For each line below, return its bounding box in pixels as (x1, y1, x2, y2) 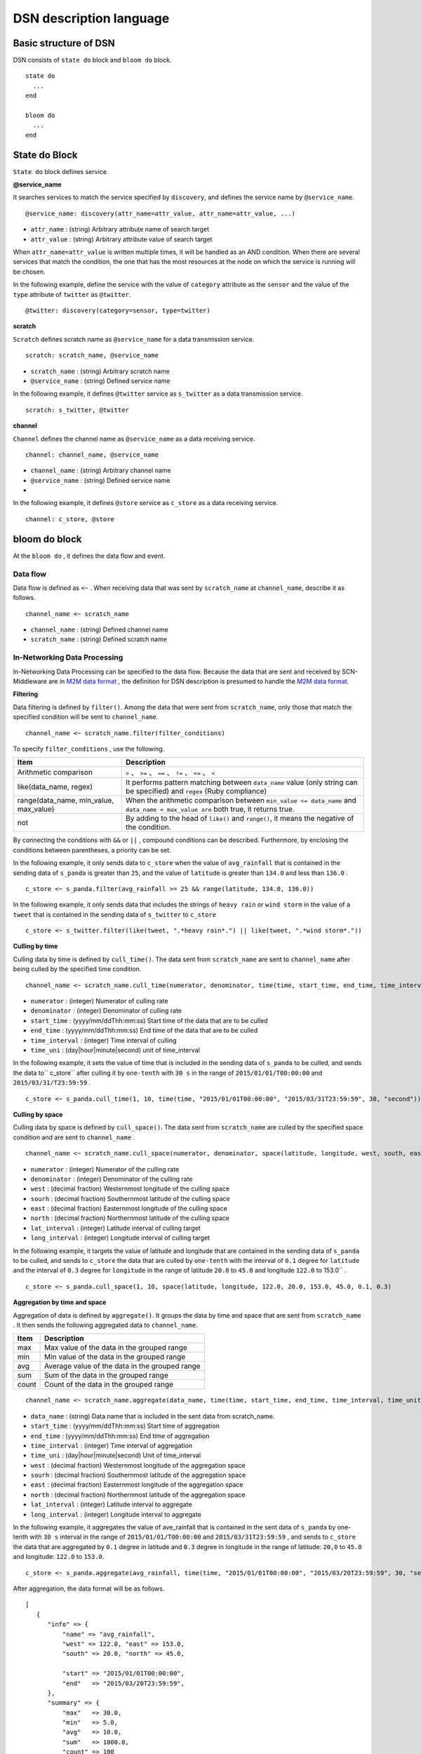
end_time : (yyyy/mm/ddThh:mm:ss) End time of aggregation (30, 1431, 210, 1440)
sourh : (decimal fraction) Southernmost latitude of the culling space (30, 1194, 231, 1203)
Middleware (13, 677, 47, 685)
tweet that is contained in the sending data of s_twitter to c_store (13, 910, 217, 918)
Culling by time (13, 942, 58, 951)
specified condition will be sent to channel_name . (13, 713, 159, 721)
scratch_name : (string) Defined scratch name (30, 635, 168, 643)
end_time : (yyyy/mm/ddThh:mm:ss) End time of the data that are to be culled (30, 1026, 258, 1035)
